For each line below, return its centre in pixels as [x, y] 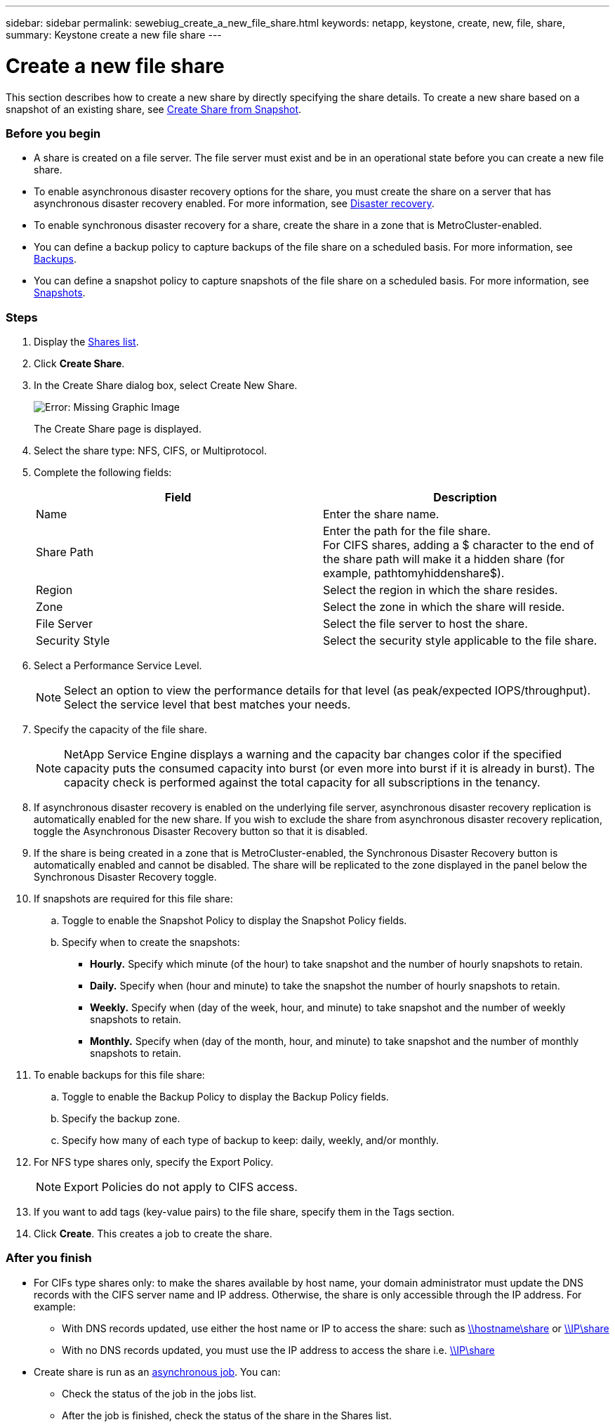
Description [465, 497]
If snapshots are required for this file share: [133, 899]
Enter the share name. [381, 514]
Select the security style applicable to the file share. [460, 640]
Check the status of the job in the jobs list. [159, 1393]
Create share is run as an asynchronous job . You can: [157, 1372]
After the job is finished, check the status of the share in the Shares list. [227, 1415]
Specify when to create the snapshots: [151, 942]
